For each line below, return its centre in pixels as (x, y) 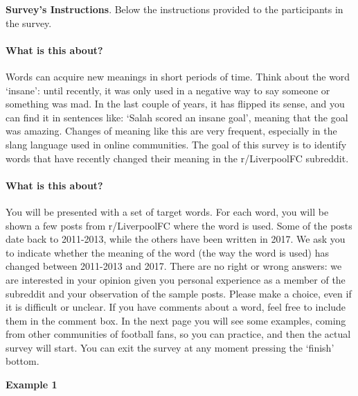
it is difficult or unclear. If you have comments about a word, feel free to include (176, 307)
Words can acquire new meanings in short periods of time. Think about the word (178, 76)
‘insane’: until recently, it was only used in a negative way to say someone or (168, 90)
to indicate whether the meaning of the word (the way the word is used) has (167, 252)
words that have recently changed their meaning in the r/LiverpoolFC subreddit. (177, 158)
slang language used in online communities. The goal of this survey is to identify (176, 144)
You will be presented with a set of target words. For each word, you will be (167, 211)
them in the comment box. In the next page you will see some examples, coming (176, 320)
